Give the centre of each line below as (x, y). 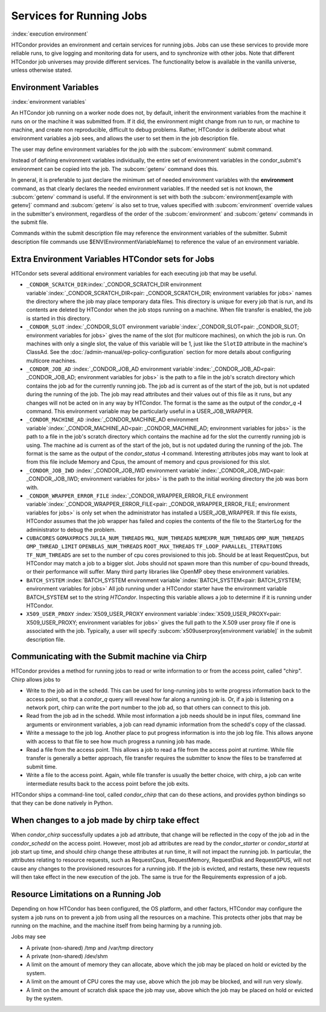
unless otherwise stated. (42, 70)
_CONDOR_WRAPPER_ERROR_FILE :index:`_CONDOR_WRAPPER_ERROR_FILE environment (137, 496)
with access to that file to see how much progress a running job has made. (119, 741)
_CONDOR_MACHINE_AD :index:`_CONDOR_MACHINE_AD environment (112, 420)
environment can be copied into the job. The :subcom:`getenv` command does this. (115, 168)
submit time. (42, 766)
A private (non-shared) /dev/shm (67, 956)
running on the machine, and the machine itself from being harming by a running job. (117, 925)
